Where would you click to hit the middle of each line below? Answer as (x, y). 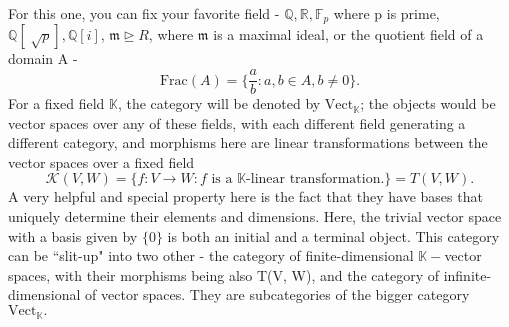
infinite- (467, 274)
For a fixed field (56, 103)
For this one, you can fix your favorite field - (144, 13)
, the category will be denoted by (219, 103)
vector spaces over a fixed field (101, 161)
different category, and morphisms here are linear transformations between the (248, 142)
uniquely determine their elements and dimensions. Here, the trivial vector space (255, 216)
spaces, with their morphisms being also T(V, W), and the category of (223, 274)
